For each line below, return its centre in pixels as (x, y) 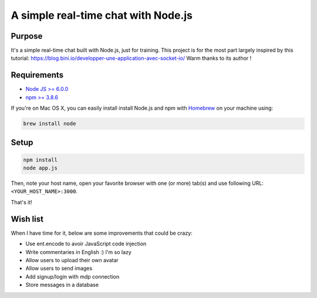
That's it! (21, 202)
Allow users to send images (59, 268)
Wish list (27, 219)
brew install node (50, 124)
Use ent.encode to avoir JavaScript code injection (86, 244)
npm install (41, 160)
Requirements (37, 75)
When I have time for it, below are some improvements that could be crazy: (102, 233)
